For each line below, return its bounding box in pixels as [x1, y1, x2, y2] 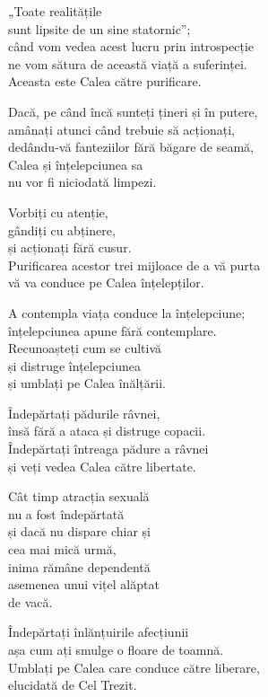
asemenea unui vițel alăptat [8, 575, 160, 594]
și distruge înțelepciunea [8, 356, 141, 375]
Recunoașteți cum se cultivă [8, 339, 162, 357]
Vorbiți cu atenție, [8, 202, 108, 221]
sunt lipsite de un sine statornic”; [8, 19, 191, 38]
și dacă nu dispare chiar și [8, 522, 151, 541]
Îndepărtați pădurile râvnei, [8, 403, 160, 422]
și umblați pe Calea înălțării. [8, 374, 166, 393]
